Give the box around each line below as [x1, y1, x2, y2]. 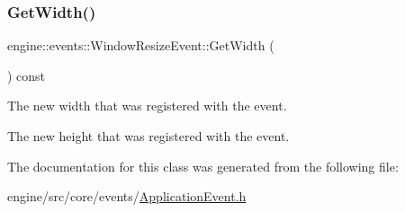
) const [7, 66, 46, 84]
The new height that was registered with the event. [7, 127, 290, 145]
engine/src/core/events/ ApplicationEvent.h [7, 187, 247, 206]
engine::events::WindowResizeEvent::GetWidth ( [7, 36, 274, 55]
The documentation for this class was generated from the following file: [7, 156, 399, 175]
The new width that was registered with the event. [7, 96, 287, 115]
